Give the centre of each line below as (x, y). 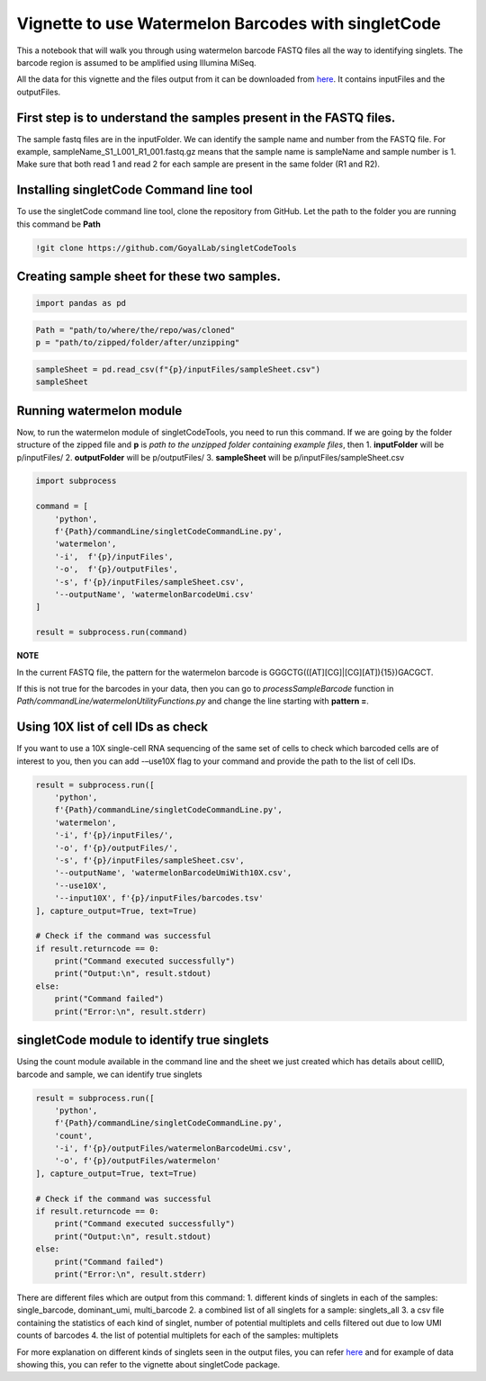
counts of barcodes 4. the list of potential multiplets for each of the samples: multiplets (178, 1335)
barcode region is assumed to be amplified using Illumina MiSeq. (136, 62)
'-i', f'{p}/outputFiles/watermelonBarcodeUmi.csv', (173, 1148)
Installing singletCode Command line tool (135, 190)
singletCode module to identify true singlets (143, 1040)
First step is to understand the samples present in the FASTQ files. (206, 117)
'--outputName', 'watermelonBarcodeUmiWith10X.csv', (173, 873)
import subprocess (76, 481)
